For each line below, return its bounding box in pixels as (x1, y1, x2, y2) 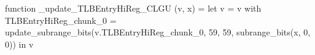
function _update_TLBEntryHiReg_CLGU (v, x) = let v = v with (5, 2, 262, 14)
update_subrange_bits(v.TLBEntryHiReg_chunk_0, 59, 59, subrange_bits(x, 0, (5, 26, 311, 38)
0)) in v (5, 37, 34, 50)
